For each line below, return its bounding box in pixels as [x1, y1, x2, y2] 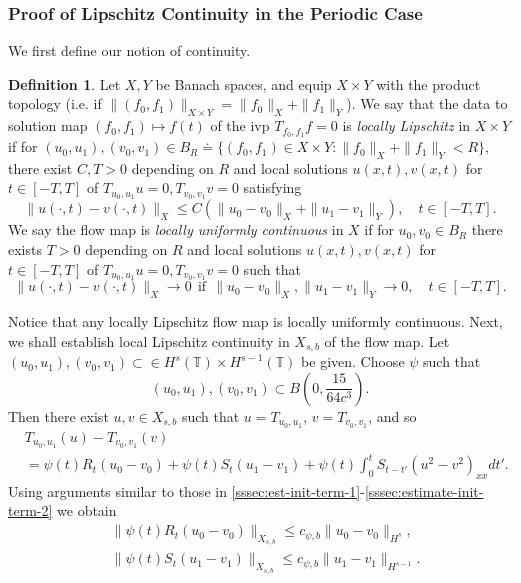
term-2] [8, 500, 53, 521]
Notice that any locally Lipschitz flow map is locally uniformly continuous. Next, [8, 311, 503, 332]
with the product [376, 73, 481, 94]
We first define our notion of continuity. [8, 40, 251, 61]
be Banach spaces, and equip [155, 73, 332, 94]
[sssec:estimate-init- [364, 480, 484, 501]
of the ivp [210, 115, 270, 136]
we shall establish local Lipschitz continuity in [8, 330, 290, 351]
